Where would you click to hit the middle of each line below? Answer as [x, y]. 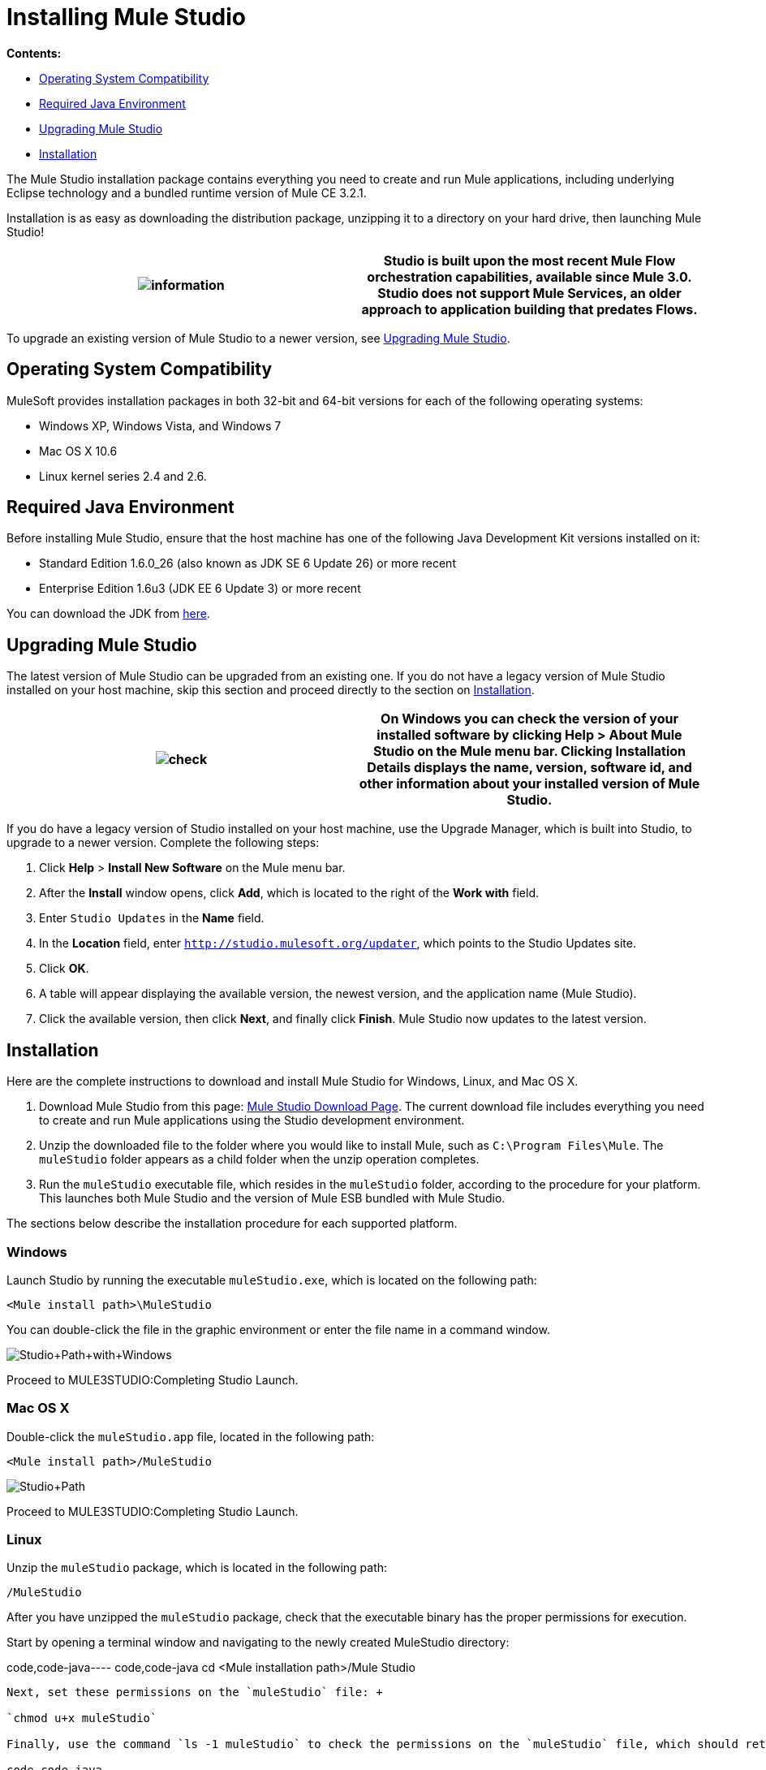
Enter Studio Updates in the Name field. [152, 918]
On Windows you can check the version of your [529, 719]
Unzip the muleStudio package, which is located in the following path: [197, 1568]
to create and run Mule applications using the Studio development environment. [252, 1120]
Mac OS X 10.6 [78, 451]
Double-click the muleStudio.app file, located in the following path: [191, 1436]
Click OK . [64, 969]
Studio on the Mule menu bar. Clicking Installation [529, 751]
